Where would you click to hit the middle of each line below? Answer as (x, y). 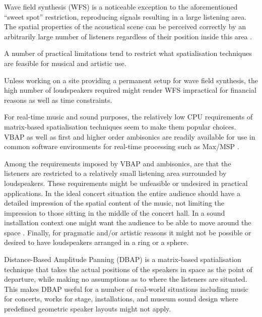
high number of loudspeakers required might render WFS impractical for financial (130, 90)
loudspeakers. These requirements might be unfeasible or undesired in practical (126, 183)
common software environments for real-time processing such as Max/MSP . (122, 146)
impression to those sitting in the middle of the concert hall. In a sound (115, 212)
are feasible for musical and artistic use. (65, 63)
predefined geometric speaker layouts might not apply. (88, 309)
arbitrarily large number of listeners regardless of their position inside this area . (128, 36)
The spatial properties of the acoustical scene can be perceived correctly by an (125, 26)
